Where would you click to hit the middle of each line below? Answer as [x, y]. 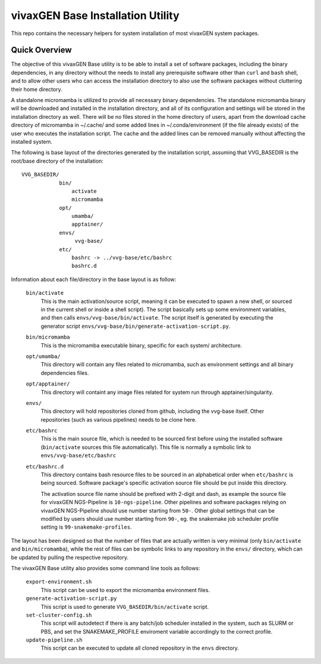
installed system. [32, 141]
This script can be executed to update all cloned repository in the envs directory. [140, 648]
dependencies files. [65, 373]
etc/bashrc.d [45, 467]
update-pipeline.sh [54, 640]
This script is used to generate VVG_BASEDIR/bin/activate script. [125, 606]
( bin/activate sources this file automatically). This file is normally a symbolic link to [146, 447]
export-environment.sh [59, 582]
